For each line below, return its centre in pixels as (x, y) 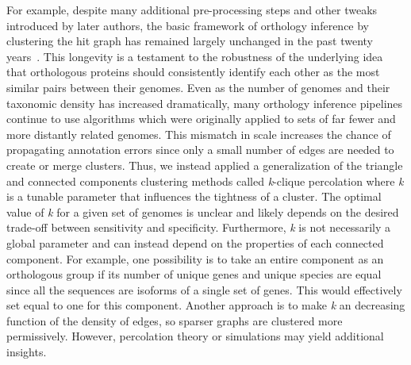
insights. (27, 352)
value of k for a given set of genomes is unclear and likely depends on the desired (203, 211)
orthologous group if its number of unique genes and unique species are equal (194, 274)
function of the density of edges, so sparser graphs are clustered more (175, 320)
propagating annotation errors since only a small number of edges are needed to (200, 150)
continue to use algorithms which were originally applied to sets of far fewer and (201, 119)
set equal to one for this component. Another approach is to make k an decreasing (206, 305)
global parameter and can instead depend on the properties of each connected (195, 242)
